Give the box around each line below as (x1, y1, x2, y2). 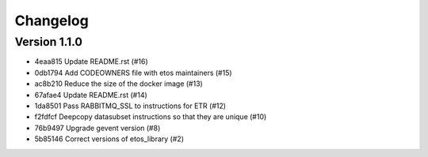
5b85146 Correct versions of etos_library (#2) (34, 134, 184, 144)
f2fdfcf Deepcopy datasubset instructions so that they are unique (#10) (34, 112, 267, 121)
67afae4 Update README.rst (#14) (34, 90, 148, 99)
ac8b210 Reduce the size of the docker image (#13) (34, 79, 204, 88)
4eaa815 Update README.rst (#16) (34, 57, 148, 66)
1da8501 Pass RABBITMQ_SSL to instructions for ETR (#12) (34, 101, 226, 110)
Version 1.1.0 (14, 35, 83, 49)
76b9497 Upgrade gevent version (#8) (34, 123, 161, 133)
